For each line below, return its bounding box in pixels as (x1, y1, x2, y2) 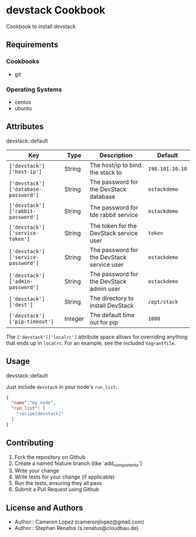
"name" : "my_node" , (11, 400, 57, 406)
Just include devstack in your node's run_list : (6, 383, 118, 390)
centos (14, 98, 32, 105)
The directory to (89, 294, 134, 302)
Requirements (6, 40, 58, 50)
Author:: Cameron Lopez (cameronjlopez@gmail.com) (14, 518, 145, 525)
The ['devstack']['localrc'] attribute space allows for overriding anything (6, 333, 188, 340)
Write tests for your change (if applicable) (14, 473, 115, 480)
